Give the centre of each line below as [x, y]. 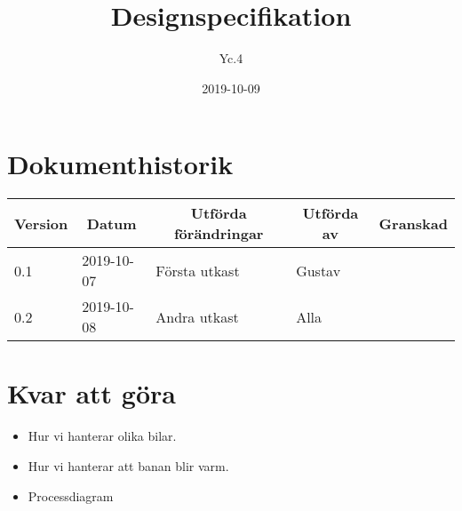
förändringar [219, 234]
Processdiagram [71, 495]
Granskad [413, 223]
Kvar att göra [92, 393]
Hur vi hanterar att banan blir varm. [128, 465]
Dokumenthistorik [120, 164]
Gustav [319, 270]
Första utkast [198, 270]
